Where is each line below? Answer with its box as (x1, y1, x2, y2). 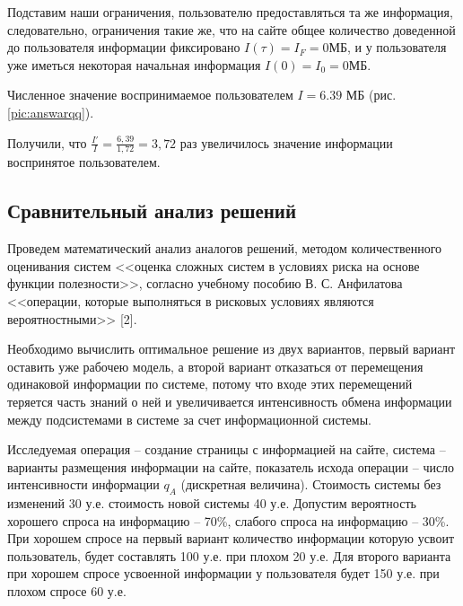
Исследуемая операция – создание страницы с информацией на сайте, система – (7, 440, 446, 459)
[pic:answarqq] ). (7, 102, 94, 121)
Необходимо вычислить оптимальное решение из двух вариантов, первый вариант (7, 339, 456, 358)
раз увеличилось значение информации (179, 133, 393, 152)
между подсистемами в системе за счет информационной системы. (7, 409, 371, 428)
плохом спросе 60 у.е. (7, 582, 127, 601)
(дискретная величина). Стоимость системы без (180, 475, 441, 494)
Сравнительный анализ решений (7, 197, 297, 224)
